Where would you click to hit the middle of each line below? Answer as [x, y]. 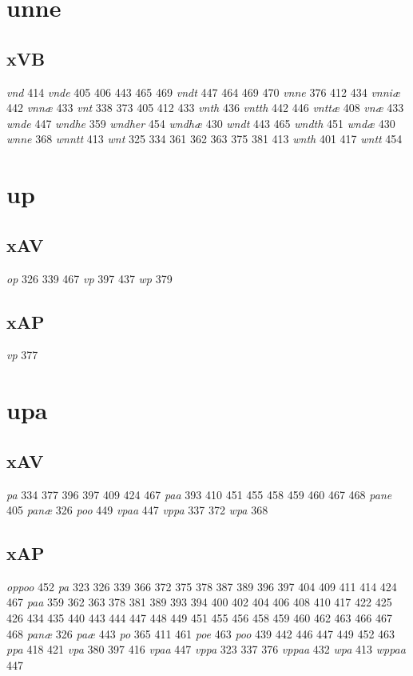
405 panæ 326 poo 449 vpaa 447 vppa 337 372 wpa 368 [137, 510]
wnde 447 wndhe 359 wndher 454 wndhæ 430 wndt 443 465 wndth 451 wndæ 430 [201, 123]
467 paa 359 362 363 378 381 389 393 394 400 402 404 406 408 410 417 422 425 [199, 602]
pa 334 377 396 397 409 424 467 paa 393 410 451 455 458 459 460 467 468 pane [199, 494]
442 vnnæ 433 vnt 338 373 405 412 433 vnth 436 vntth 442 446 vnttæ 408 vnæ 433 [205, 108]
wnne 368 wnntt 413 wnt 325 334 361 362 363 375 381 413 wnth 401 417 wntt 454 [205, 139]
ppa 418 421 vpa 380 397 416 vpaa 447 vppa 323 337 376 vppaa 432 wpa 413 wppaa [206, 649]
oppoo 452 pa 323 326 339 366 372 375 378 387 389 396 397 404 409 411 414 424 [202, 586]
